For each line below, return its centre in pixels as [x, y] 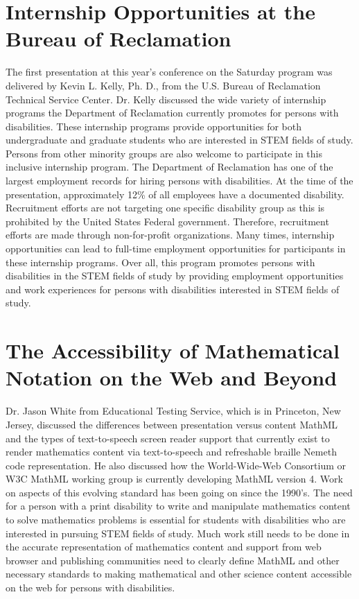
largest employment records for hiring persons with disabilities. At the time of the [179, 181]
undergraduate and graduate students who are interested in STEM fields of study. [179, 140]
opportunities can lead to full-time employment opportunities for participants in [176, 249]
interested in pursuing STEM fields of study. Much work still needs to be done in [178, 533]
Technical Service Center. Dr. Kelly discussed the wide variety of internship [166, 99]
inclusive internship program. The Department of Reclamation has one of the [169, 167]
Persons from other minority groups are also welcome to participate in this [164, 153]
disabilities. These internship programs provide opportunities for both [154, 126]
